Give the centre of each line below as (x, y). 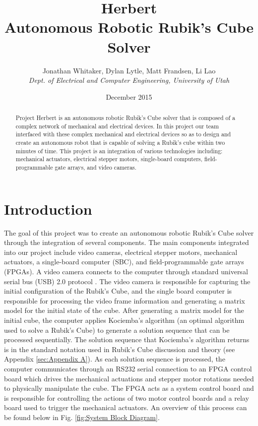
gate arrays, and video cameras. (96, 167)
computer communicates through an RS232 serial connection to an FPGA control (128, 368)
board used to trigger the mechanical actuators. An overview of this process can (126, 407)
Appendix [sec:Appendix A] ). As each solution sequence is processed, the (115, 359)
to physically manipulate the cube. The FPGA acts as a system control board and (129, 388)
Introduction (48, 209)
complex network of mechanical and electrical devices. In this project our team (117, 126)
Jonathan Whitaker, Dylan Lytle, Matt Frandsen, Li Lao (129, 70)
